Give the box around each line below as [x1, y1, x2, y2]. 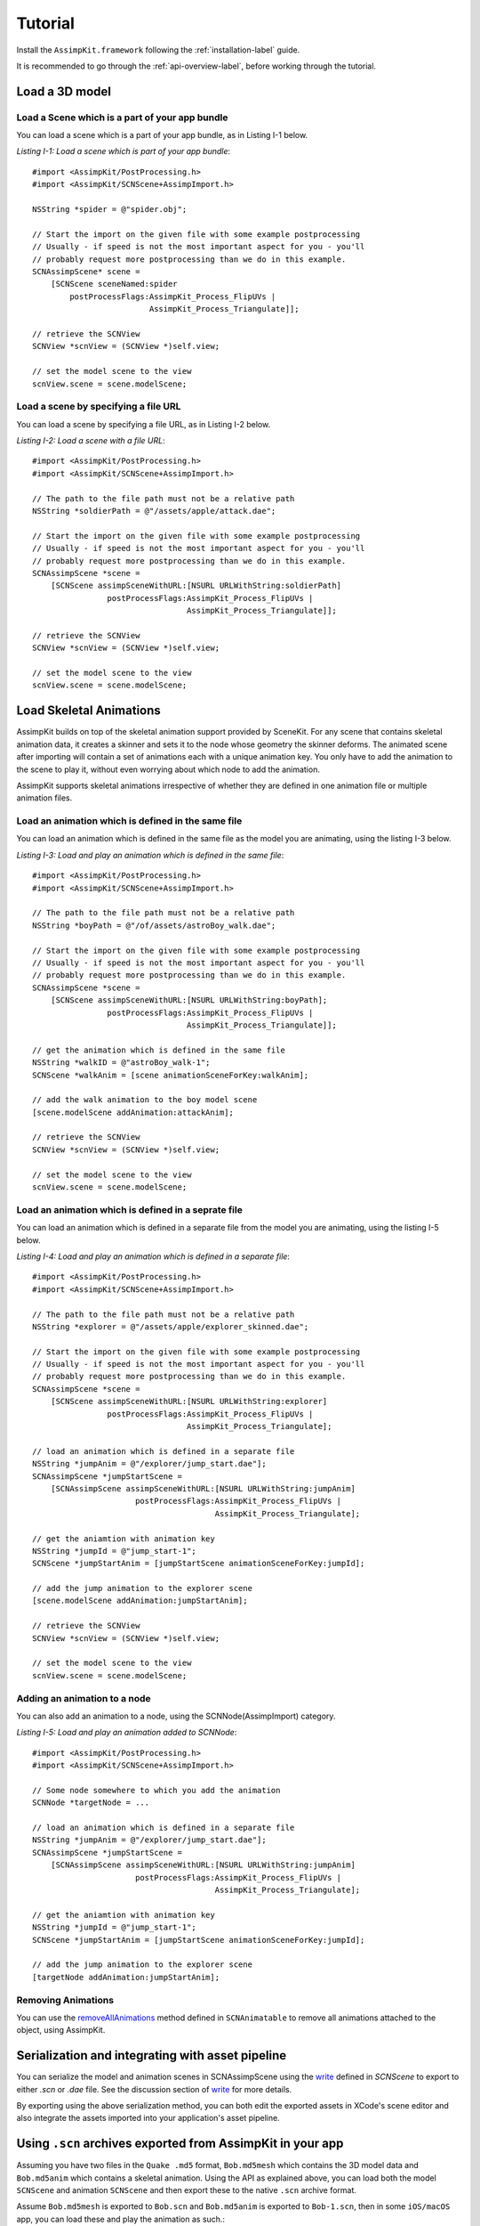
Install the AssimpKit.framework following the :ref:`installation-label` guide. [16, 45, 300, 55]
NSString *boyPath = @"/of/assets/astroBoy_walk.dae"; [32, 920, 276, 930]
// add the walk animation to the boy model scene [32, 1095, 258, 1105]
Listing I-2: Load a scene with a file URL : [16, 435, 166, 446]
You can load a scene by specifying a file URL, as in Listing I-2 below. [16, 418, 271, 429]
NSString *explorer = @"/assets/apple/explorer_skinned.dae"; [32, 1321, 309, 1331]
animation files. [16, 792, 73, 803]
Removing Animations [16, 1994, 115, 2006]
